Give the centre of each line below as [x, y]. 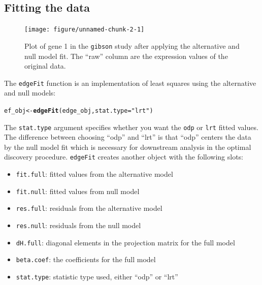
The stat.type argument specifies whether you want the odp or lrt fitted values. [131, 127]
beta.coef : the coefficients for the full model [86, 259]
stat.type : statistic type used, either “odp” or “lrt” [97, 277]
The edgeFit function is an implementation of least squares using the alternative [130, 83]
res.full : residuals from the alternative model [89, 208]
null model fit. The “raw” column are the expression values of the [126, 56]
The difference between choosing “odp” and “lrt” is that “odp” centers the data [128, 137]
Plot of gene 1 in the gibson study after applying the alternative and [132, 45]
